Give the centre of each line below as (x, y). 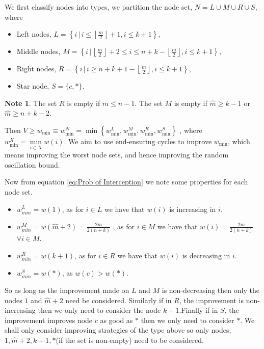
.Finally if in (199, 310)
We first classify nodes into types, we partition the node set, (99, 7)
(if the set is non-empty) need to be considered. (130, 340)
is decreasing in (206, 255)
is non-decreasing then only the (210, 290)
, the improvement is (211, 300)
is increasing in (193, 209)
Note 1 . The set (31, 103)
